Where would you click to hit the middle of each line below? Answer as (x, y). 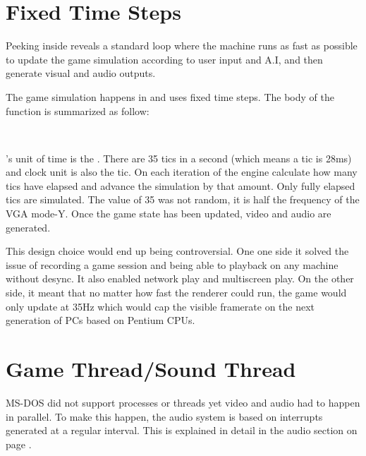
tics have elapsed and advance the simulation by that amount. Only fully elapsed (181, 185)
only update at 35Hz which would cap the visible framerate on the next (160, 306)
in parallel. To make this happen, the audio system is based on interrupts (164, 416)
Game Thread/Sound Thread (151, 368)
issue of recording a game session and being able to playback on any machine (172, 264)
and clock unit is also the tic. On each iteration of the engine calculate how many (182, 172)
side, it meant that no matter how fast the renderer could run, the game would (176, 293)
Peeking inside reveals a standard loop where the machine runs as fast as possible (182, 46)
